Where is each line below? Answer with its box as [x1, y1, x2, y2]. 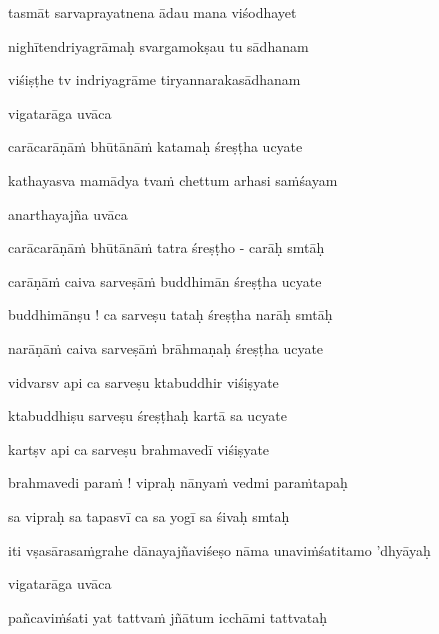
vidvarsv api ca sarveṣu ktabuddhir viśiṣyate [8, 371, 279, 392]
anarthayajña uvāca [8, 203, 128, 224]
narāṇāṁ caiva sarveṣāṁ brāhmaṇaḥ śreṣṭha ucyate [8, 337, 324, 358]
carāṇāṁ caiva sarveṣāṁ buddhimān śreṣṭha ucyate [8, 270, 322, 291]
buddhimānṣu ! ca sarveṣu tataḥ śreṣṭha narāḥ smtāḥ [8, 304, 333, 325]
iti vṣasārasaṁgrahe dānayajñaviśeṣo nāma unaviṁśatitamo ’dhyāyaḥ [8, 539, 431, 560]
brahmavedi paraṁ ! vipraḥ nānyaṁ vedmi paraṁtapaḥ [8, 472, 348, 493]
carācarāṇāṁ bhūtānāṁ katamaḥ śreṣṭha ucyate [8, 136, 303, 157]
